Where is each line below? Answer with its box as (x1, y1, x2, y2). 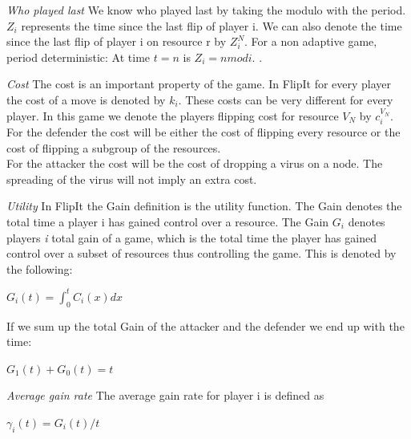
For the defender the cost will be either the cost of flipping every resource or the (6, 123, 401, 140)
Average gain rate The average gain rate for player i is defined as (6, 387, 324, 404)
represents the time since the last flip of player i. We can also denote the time (21, 17, 402, 34)
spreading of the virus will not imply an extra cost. (6, 170, 257, 187)
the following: (6, 260, 73, 277)
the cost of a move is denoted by (6, 91, 166, 108)
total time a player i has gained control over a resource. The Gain (6, 213, 329, 230)
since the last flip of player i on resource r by (6, 33, 227, 50)
